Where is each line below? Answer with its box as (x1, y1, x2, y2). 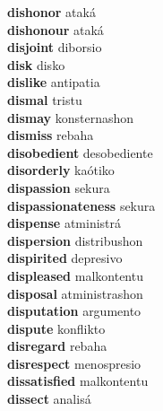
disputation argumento (7, 302, 142, 320)
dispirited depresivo (7, 249, 123, 267)
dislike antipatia (7, 73, 100, 92)
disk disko (7, 55, 65, 74)
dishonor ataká (7, 3, 96, 21)
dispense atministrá (7, 214, 122, 232)
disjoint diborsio (7, 38, 102, 57)
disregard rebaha (7, 337, 107, 355)
